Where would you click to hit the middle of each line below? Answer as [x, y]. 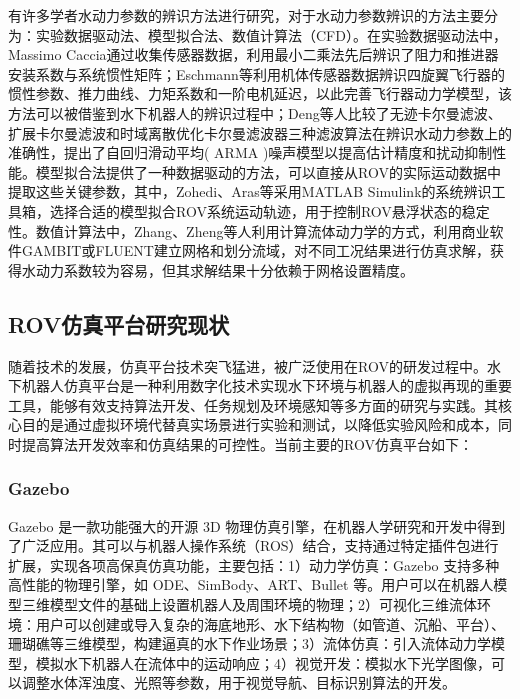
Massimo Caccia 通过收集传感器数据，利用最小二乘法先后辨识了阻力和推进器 [253, 54]
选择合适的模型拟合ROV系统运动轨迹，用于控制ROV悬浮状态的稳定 [269, 210]
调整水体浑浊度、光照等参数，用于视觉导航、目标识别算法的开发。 [238, 682]
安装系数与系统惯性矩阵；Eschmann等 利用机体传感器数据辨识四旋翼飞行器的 [256, 73]
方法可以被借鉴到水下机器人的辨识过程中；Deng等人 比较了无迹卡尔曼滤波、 [255, 112]
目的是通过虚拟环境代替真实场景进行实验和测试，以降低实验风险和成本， [259, 424]
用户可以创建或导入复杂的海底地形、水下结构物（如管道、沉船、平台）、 [270, 623]
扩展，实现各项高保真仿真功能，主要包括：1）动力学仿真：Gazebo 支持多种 [254, 564]
